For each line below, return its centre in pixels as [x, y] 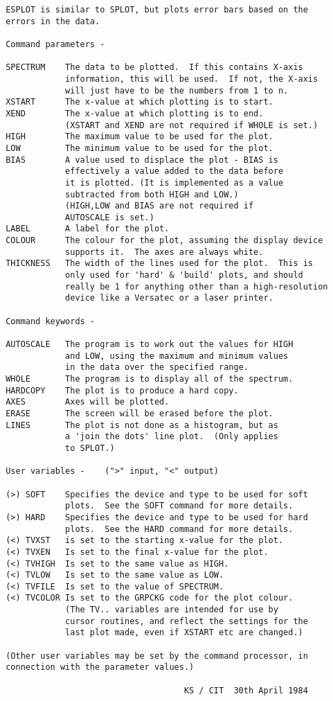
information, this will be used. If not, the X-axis [192, 79]
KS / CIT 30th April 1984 [246, 690]
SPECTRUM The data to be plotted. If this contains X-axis [154, 68]
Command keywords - [51, 321]
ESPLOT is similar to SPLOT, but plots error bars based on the [157, 10]
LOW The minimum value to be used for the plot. [139, 148]
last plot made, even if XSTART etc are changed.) [184, 633]
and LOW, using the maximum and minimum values [177, 356]
